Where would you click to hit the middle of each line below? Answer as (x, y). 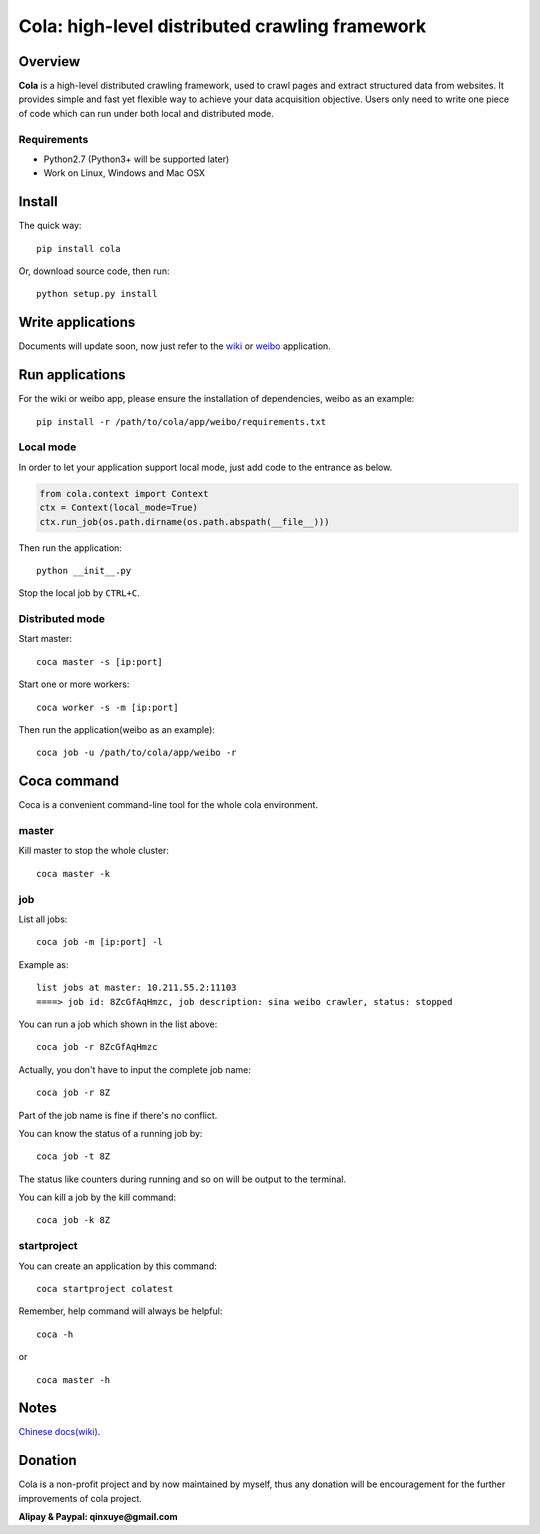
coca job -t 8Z (73, 1156)
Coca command (69, 781)
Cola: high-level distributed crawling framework (222, 26)
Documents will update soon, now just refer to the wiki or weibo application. (175, 346)
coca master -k (73, 873)
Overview (49, 61)
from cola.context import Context (124, 493)
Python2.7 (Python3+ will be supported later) (136, 159)
